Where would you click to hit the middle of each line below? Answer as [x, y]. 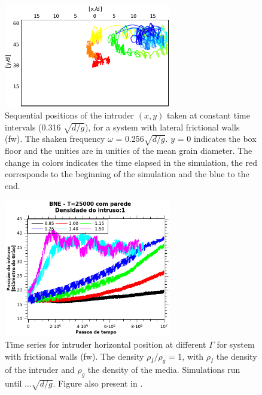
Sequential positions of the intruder [70, 115]
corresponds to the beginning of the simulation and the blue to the [127, 174]
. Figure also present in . [98, 383]
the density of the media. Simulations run [164, 370]
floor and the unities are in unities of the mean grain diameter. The [129, 151]
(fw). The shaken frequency [55, 139]
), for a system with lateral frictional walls [162, 127]
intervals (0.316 [33, 127]
